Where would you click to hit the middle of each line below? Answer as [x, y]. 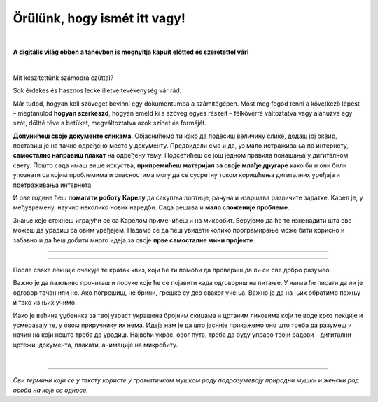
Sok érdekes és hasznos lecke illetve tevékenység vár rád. [97, 90]
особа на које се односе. [51, 390]
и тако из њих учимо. [45, 303]
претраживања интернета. [53, 185]
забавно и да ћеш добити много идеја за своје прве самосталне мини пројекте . [134, 240]
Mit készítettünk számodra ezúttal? [63, 78]
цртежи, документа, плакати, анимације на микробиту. [96, 345]
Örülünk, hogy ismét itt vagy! [99, 18]
